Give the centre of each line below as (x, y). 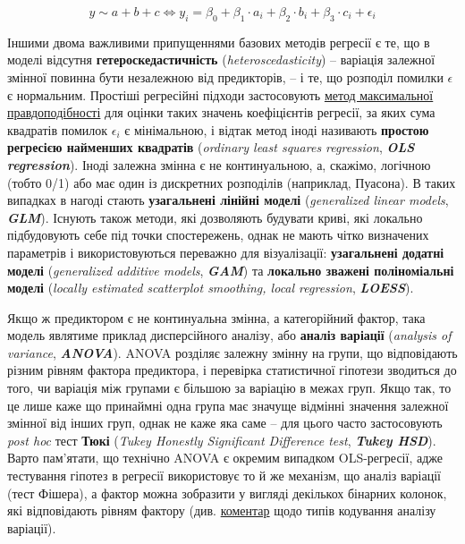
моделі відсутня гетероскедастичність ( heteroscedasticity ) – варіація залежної (221, 59)
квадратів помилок (58, 129)
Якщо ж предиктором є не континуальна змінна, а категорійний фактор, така (216, 317)
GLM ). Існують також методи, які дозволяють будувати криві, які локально (215, 217)
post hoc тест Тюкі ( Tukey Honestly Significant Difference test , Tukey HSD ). (222, 440)
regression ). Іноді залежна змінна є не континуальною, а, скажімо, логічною (219, 164)
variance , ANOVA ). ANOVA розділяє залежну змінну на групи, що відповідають (232, 352)
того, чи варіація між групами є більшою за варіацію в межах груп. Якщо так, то (229, 388)
